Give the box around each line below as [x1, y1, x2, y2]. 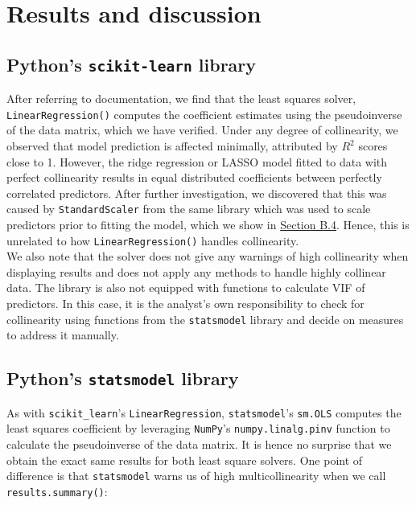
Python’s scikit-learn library [6, 51, 257, 76]
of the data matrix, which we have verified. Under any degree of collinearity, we [6, 121, 398, 138]
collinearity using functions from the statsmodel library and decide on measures [6, 310, 404, 327]
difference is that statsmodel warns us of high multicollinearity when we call [6, 467, 386, 484]
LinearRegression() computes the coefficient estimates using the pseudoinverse [6, 105, 402, 122]
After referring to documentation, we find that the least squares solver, [6, 90, 356, 107]
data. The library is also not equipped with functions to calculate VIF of [6, 279, 365, 296]
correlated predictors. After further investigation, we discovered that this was [6, 184, 387, 201]
